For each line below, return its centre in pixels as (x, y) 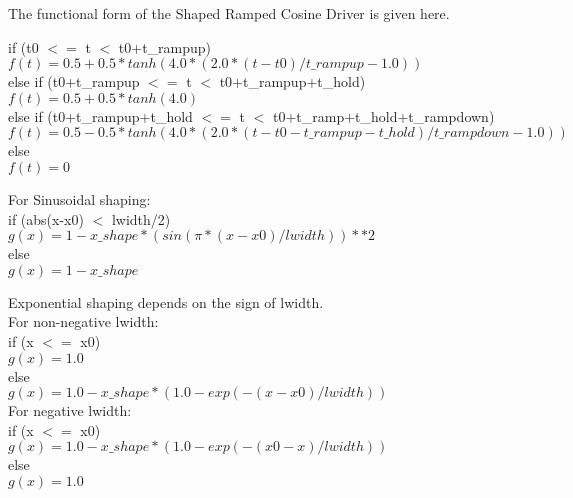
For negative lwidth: (70, 410)
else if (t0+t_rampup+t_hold (100, 115)
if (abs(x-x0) (46, 218)
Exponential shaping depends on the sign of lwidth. (166, 301)
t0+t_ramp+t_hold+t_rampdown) (383, 115)
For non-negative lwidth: (83, 321)
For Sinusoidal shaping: (79, 198)
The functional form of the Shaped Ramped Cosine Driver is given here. (229, 13)
